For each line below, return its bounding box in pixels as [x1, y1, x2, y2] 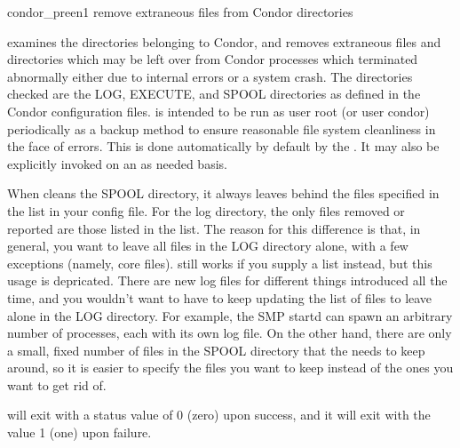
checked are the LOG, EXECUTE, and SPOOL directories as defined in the [7, 84, 421, 103]
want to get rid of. [7, 375, 107, 394]
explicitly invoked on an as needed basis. [7, 154, 227, 172]
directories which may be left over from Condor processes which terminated [7, 50, 418, 68]
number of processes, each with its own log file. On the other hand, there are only [7, 324, 452, 342]
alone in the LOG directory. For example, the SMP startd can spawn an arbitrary [7, 306, 453, 324]
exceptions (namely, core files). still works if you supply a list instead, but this [7, 253, 432, 272]
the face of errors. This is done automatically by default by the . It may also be [7, 137, 440, 156]
